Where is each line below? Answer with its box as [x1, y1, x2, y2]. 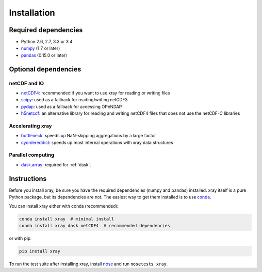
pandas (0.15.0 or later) [21, 52, 67, 58]
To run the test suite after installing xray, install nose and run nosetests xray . [9, 261, 168, 267]
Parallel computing [9, 151, 54, 158]
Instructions [9, 174, 47, 182]
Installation [9, 7, 55, 18]
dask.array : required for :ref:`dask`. [21, 162, 92, 167]
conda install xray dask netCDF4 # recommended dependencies [19, 223, 170, 228]
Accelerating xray [9, 122, 52, 129]
